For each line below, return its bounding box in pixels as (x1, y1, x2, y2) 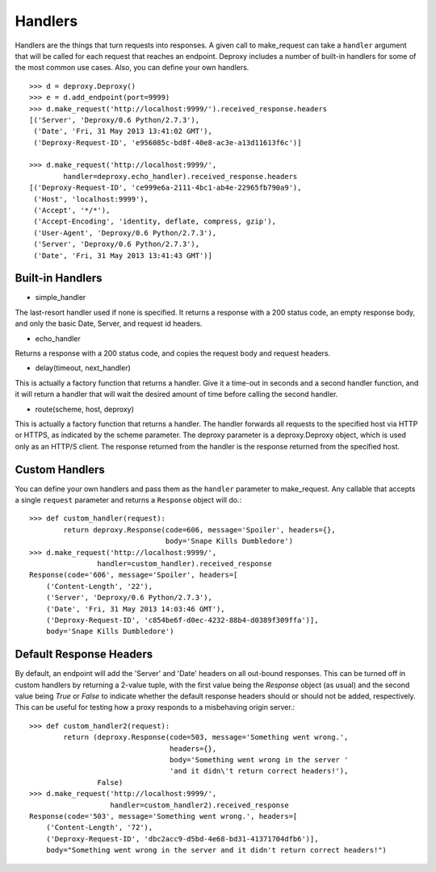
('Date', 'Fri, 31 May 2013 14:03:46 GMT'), (45, 604, 225, 613)
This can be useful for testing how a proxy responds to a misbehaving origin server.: (15, 703, 296, 712)
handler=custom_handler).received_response (97, 559, 272, 569)
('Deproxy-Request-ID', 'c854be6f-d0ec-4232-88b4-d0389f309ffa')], (45, 615, 319, 624)
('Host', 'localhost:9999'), (33, 194, 149, 203)
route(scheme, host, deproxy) (35, 404, 135, 414)
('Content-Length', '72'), (45, 823, 153, 832)
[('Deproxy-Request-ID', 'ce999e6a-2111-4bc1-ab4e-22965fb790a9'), (29, 183, 302, 193)
